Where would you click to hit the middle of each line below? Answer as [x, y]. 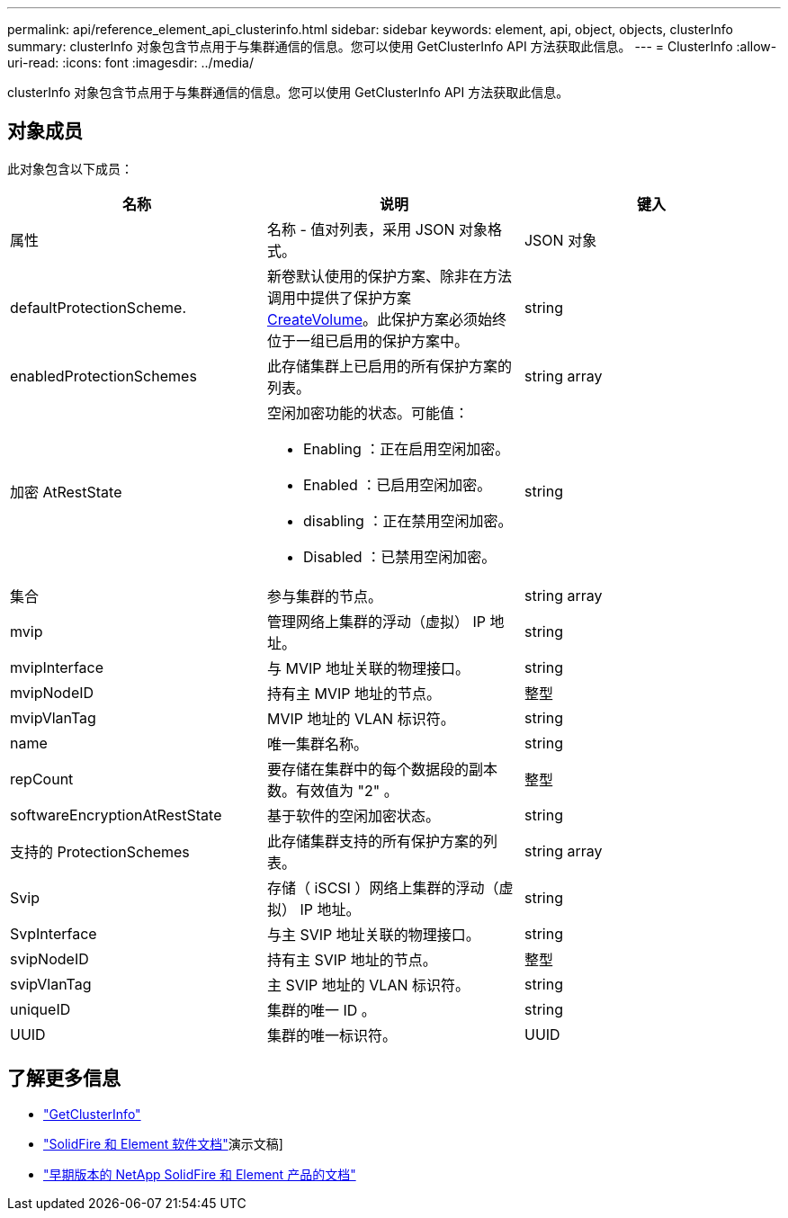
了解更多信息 [64, 1079]
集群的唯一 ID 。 [321, 1010]
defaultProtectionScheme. [98, 307]
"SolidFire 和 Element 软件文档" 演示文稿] [163, 1143]
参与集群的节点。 [324, 596]
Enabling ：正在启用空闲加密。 [406, 448]
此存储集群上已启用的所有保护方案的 [389, 366]
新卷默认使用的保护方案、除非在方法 [389, 276]
